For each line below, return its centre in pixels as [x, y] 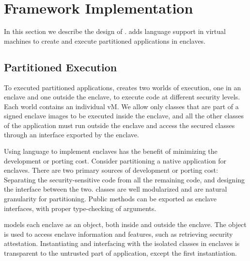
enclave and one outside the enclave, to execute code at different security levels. [122, 97]
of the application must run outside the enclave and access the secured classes [119, 125]
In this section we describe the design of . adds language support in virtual [115, 31]
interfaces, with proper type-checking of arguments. [80, 208]
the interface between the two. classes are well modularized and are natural [116, 189]
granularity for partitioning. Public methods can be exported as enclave [110, 199]
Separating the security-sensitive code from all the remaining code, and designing [125, 179]
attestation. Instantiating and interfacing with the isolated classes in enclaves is [122, 243]
